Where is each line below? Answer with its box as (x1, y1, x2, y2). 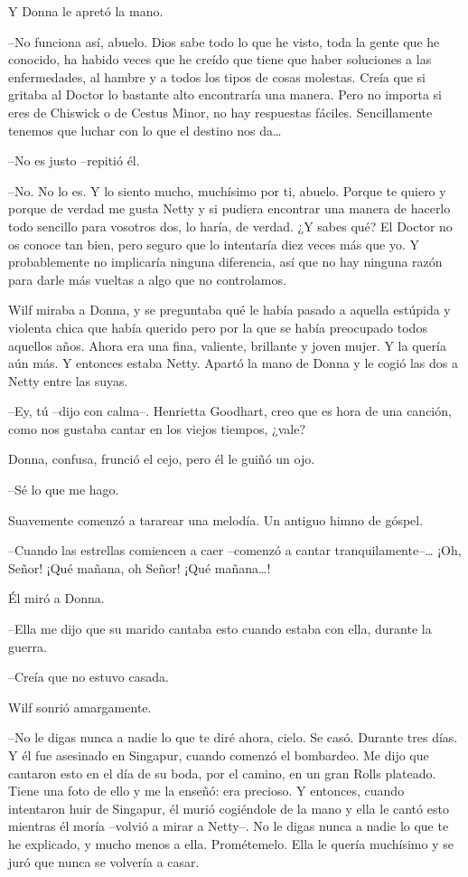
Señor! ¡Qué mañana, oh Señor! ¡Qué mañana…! (8, 558, 271, 577)
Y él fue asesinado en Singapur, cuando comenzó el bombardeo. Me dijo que (8, 746, 429, 764)
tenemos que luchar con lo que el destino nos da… (8, 120, 282, 139)
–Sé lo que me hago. (8, 480, 119, 499)
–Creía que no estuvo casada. (8, 667, 169, 686)
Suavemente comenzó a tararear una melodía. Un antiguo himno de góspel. (8, 510, 424, 529)
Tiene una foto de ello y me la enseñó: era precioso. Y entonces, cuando (8, 781, 405, 800)
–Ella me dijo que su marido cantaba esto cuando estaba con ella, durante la (8, 619, 432, 638)
